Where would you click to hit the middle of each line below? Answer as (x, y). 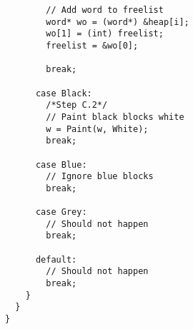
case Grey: (61, 212)
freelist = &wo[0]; (92, 45)
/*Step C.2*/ (77, 105)
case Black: (64, 93)
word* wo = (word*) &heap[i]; (118, 22)
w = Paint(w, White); (97, 129)
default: (56, 259)
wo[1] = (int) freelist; (105, 34)
